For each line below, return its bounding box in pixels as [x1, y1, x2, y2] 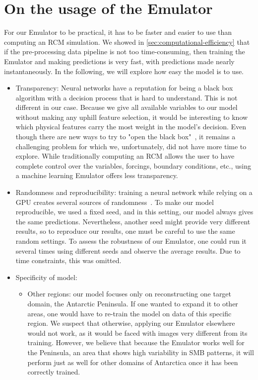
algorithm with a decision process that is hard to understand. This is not [15, 92, 238, 102]
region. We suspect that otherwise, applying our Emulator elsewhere [27, 318, 235, 328]
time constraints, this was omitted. [15, 255, 122, 266]
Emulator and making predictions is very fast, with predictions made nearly [4, 56, 235, 66]
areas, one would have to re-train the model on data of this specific [27, 308, 232, 318]
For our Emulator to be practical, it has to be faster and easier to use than [4, 27, 232, 37]
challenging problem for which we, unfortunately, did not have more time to [15, 141, 247, 151]
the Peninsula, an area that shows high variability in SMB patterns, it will [27, 347, 254, 357]
